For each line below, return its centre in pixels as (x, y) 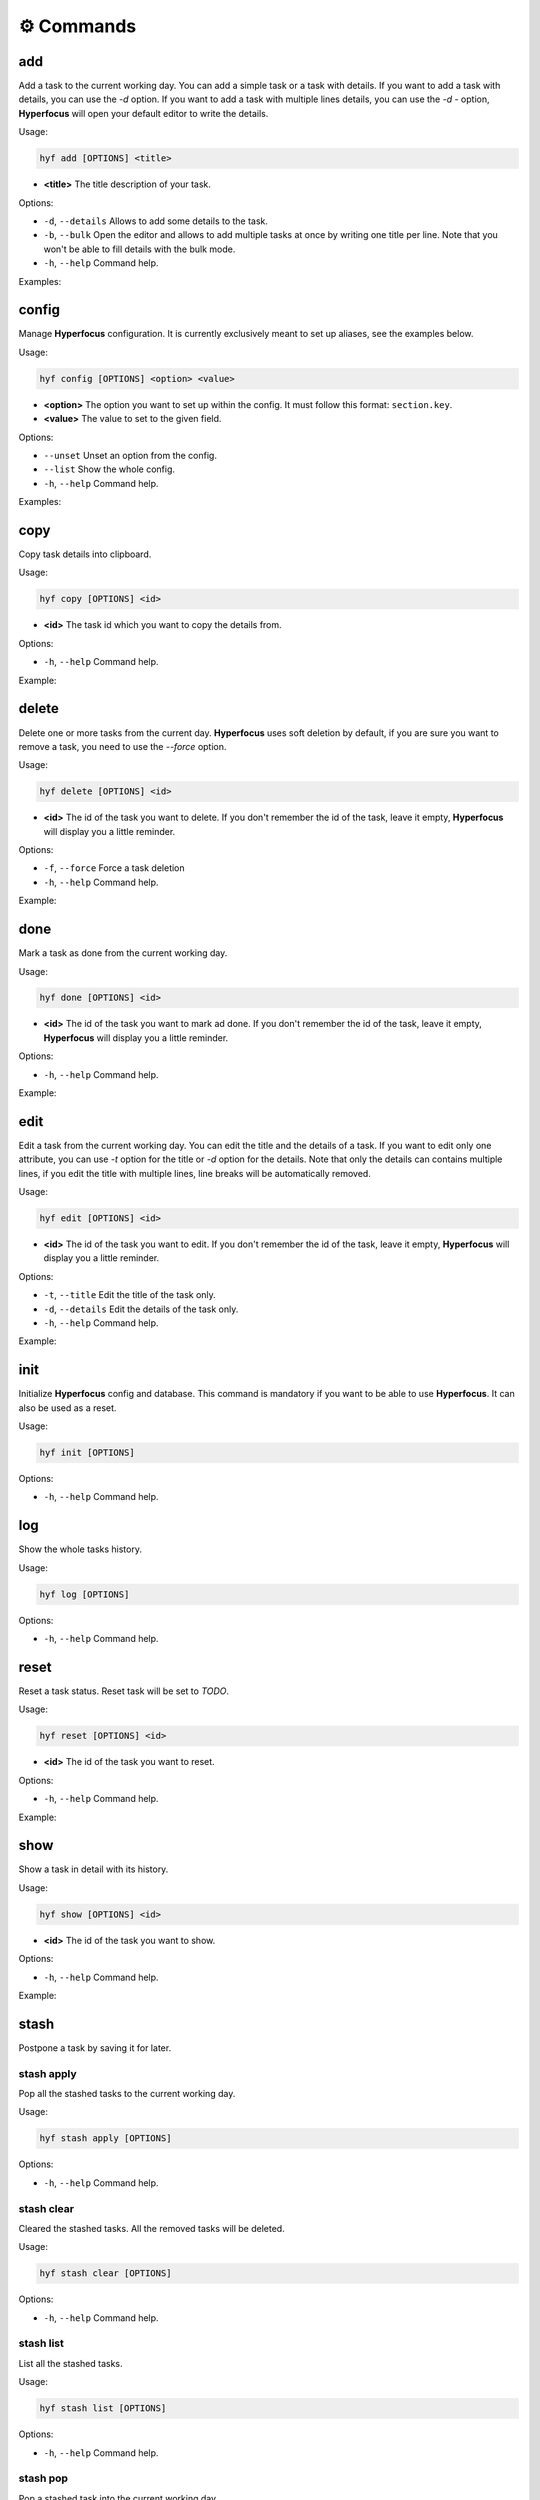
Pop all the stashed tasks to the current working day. (127, 2094)
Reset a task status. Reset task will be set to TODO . (124, 1691)
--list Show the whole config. (109, 469)
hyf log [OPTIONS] (84, 1594)
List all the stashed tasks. (70, 2363)
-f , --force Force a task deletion (114, 868)
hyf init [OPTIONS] (87, 1453)
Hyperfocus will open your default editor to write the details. (143, 113)
